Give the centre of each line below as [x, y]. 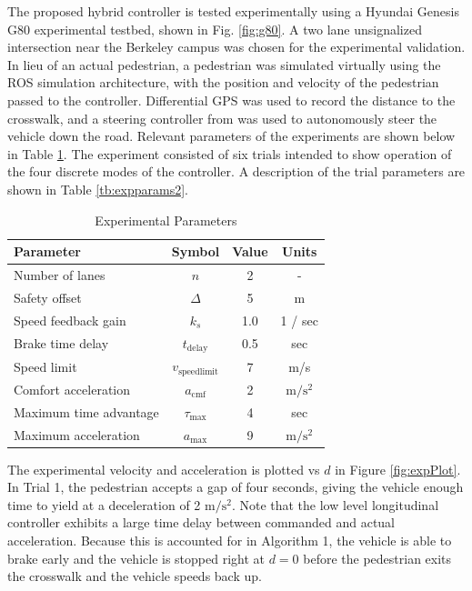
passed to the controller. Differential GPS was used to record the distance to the [231, 100]
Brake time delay [61, 342]
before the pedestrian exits [377, 558]
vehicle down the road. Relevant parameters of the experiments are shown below [231, 136]
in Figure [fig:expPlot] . [398, 469]
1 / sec [299, 320]
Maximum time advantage [86, 411]
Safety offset [48, 297]
